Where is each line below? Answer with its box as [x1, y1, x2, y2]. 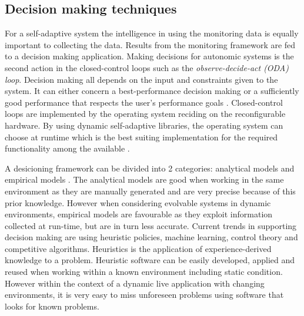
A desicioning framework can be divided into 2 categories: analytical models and [5, 162, 295, 174]
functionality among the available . [5, 142, 130, 154]
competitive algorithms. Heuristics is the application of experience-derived [5, 242, 272, 254]
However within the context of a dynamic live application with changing [5, 277, 265, 289]
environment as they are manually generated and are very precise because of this [5, 184, 296, 197]
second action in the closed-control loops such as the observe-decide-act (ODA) [5, 61, 289, 73]
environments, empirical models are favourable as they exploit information [5, 208, 273, 220]
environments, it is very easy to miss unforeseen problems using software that [5, 288, 284, 301]
